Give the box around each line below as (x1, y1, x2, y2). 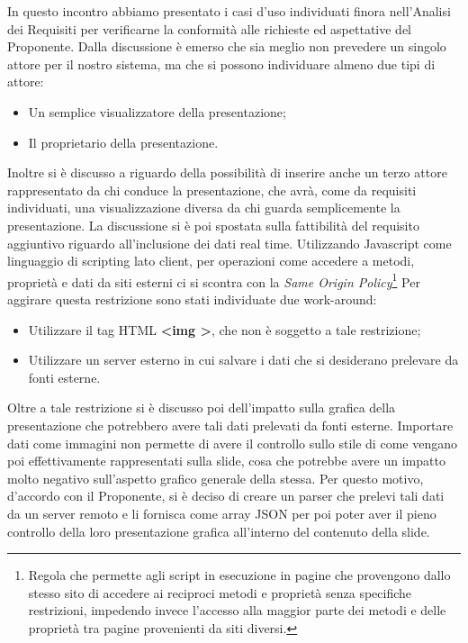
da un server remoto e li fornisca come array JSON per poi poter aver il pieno (7, 503, 436, 522)
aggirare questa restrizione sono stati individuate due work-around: (7, 289, 377, 308)
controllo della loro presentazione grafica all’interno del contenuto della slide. (7, 521, 430, 540)
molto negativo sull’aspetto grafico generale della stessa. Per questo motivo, (7, 468, 424, 487)
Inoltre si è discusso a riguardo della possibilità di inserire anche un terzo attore (7, 163, 447, 182)
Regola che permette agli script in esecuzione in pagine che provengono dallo (28, 566, 451, 584)
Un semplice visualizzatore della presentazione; (28, 102, 286, 121)
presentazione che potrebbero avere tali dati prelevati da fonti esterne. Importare (7, 415, 454, 434)
